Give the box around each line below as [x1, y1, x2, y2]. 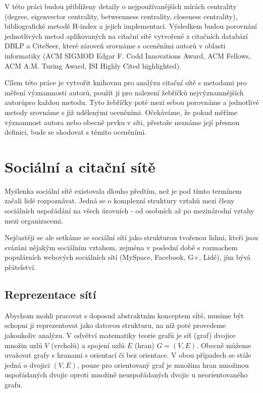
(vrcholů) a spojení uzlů [51, 340, 125, 350]
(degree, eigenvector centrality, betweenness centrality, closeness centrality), [5, 11, 238, 21]
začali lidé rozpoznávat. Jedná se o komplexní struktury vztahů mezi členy [5, 195, 235, 206]
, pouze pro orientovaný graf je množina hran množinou [77, 359, 249, 370]
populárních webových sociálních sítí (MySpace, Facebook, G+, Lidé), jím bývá [5, 252, 251, 262]
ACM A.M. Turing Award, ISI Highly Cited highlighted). [5, 60, 182, 71]
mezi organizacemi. [5, 215, 63, 226]
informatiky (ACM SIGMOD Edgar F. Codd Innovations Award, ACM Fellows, [5, 50, 251, 61]
